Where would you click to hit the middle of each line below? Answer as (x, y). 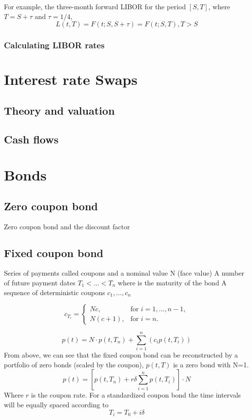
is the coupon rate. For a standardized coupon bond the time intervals (136, 395)
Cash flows (31, 139)
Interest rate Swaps (71, 79)
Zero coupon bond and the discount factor (67, 226)
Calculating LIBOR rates (54, 45)
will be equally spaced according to (56, 405)
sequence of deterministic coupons (55, 292)
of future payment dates (40, 282)
